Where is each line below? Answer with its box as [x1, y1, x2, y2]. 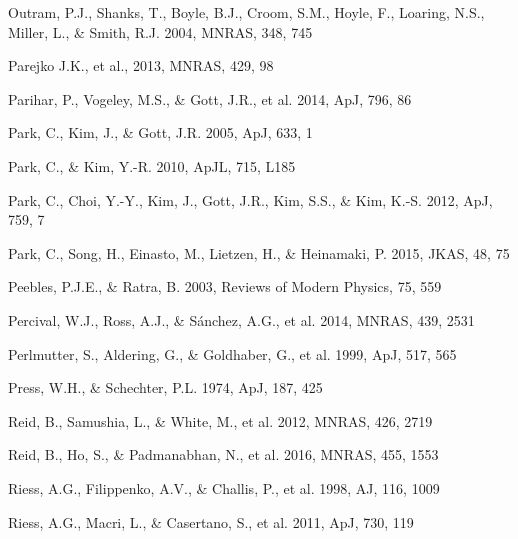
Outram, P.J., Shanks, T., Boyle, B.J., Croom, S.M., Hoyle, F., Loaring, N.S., [8, 2, 485, 22]
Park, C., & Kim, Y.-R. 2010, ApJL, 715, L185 [8, 155, 296, 176]
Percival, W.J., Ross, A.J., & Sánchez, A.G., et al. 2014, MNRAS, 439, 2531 [8, 309, 475, 330]
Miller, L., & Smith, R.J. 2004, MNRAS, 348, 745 [8, 21, 313, 42]
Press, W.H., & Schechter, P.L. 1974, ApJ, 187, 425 [8, 377, 323, 398]
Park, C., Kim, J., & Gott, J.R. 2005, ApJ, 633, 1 [8, 122, 313, 143]
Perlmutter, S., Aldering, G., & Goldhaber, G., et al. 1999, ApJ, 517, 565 [8, 343, 457, 364]
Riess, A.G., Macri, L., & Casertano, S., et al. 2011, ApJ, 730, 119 [8, 511, 414, 532]
